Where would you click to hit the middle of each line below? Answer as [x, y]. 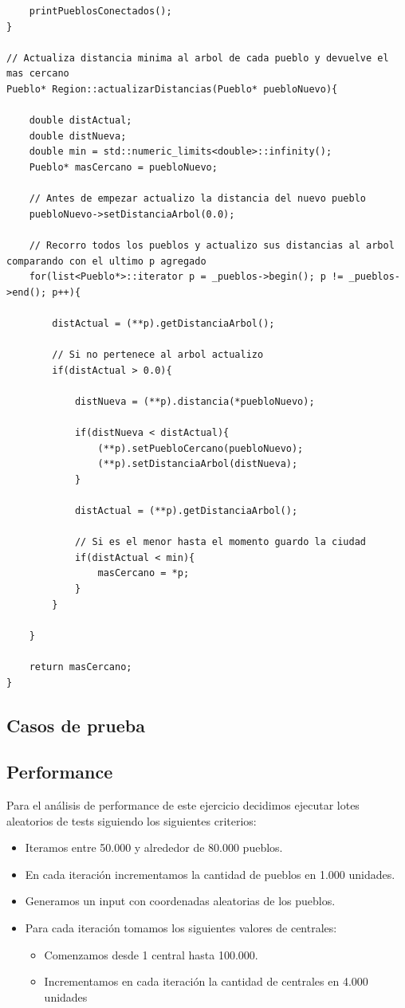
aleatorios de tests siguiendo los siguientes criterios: [132, 820]
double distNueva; [78, 136]
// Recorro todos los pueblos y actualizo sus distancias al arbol [212, 245]
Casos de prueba [76, 725]
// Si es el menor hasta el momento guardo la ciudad [220, 542]
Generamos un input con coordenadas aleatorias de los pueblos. [180, 901]
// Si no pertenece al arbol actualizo [158, 355]
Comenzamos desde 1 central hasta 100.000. [151, 954]
